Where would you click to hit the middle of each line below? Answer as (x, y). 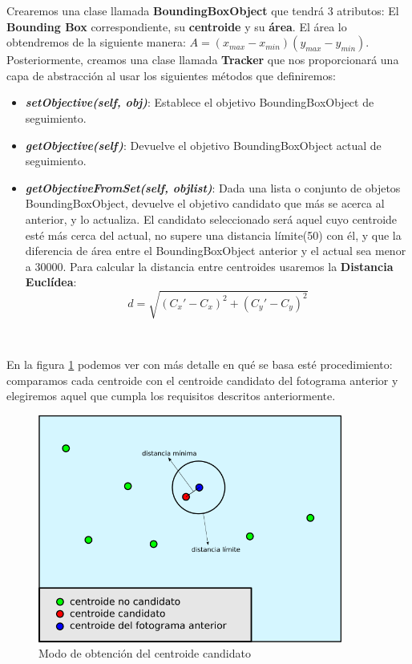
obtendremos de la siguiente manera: (96, 42)
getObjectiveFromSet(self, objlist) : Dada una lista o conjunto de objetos (213, 187)
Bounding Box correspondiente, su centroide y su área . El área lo (177, 26)
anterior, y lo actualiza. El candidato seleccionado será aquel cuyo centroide (211, 219)
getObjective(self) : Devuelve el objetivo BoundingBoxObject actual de (203, 145)
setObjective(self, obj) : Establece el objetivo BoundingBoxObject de (200, 102)
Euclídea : (51, 282)
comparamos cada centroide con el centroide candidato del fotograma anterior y (202, 380)
